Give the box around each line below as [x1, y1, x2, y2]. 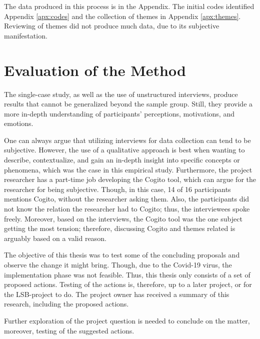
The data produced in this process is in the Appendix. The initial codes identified [4, 1, 254, 11]
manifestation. [4, 30, 47, 40]
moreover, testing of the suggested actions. [4, 325, 134, 335]
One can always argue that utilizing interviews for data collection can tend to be [4, 134, 251, 145]
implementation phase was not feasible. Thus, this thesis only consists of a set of [4, 269, 250, 279]
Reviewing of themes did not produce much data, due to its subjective [4, 20, 219, 31]
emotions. [4, 118, 33, 128]
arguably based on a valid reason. [4, 232, 106, 243]
